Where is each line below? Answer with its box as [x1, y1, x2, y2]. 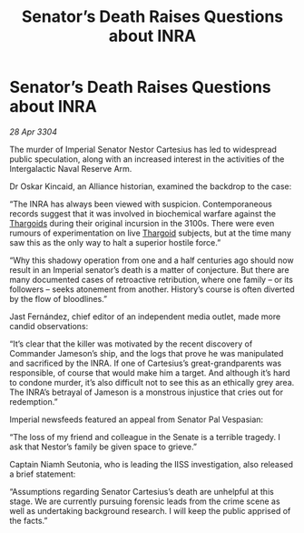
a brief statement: [9, 468, 76, 479]
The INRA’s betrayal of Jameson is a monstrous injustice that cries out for [9, 387, 284, 397]
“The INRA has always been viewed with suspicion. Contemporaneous [9, 198, 272, 209]
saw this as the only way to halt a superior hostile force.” [9, 236, 221, 247]
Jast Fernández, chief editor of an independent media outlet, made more [9, 311, 281, 322]
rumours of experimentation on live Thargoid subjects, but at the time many [9, 227, 292, 238]
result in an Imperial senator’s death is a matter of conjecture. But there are [9, 264, 289, 275]
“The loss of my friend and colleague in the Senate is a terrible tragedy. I [9, 431, 281, 442]
